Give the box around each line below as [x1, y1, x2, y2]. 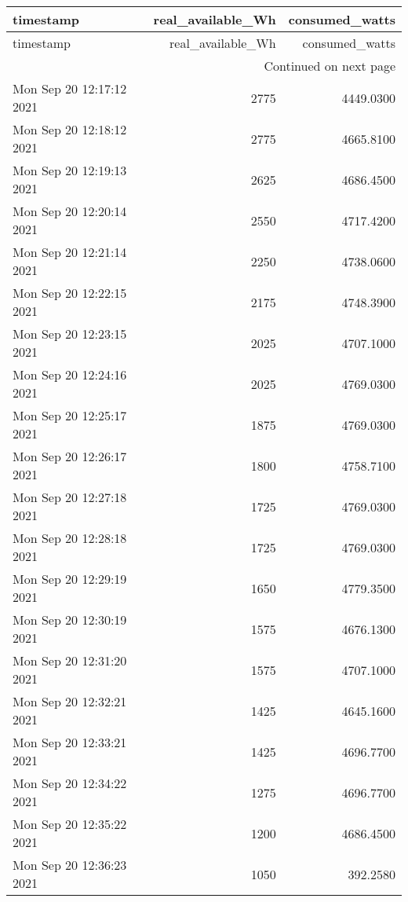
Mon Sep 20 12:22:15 [13, 284, 127, 302]
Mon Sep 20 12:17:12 [13, 79, 127, 97]
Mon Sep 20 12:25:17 [13, 406, 127, 424]
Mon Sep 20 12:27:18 [13, 488, 127, 506]
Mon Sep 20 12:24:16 [13, 365, 127, 383]
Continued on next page [264, 57, 395, 75]
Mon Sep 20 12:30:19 [13, 610, 127, 629]
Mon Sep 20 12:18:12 [13, 120, 127, 138]
